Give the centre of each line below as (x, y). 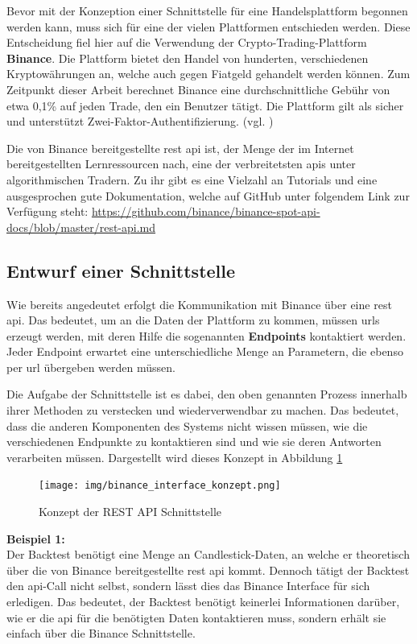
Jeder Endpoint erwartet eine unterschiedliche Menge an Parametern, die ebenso (205, 351)
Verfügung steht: (47, 211)
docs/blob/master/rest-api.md (81, 227)
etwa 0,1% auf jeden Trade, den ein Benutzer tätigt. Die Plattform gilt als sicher (205, 105)
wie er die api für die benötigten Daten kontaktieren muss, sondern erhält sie (196, 617)
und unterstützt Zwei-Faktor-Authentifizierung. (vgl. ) (140, 121)
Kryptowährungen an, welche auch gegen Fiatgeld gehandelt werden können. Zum (208, 74)
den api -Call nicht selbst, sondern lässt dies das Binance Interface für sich (188, 586)
